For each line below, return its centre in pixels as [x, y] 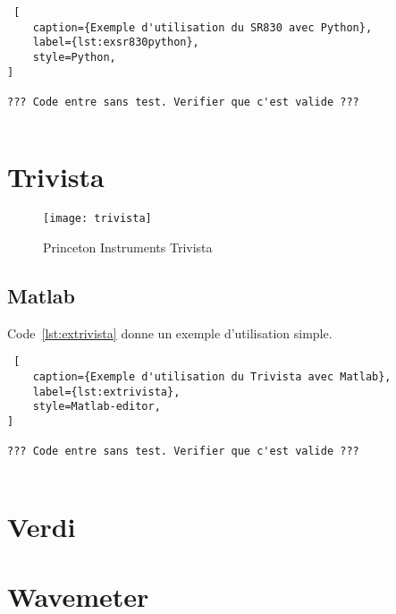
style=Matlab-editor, [97, 407]
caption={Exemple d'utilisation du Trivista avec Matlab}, [212, 377]
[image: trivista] [97, 219]
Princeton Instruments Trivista [128, 247]
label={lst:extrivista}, [106, 392]
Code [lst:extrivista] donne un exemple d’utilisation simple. [170, 333]
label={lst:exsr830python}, [116, 43]
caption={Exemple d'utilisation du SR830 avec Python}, [202, 27]
